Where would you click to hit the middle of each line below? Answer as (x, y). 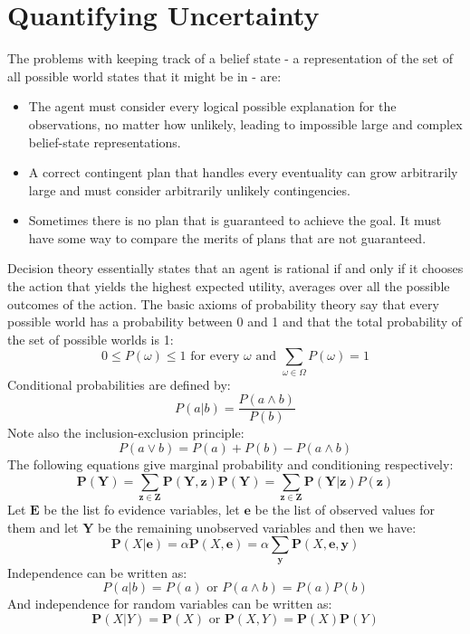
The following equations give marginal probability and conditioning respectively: (230, 464)
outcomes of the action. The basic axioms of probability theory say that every (223, 303)
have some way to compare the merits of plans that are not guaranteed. (227, 237)
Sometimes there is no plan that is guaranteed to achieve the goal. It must (235, 220)
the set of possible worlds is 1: (91, 339)
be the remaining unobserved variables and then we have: (257, 527)
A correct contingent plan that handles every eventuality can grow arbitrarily (243, 172)
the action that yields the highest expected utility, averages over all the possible (229, 286)
